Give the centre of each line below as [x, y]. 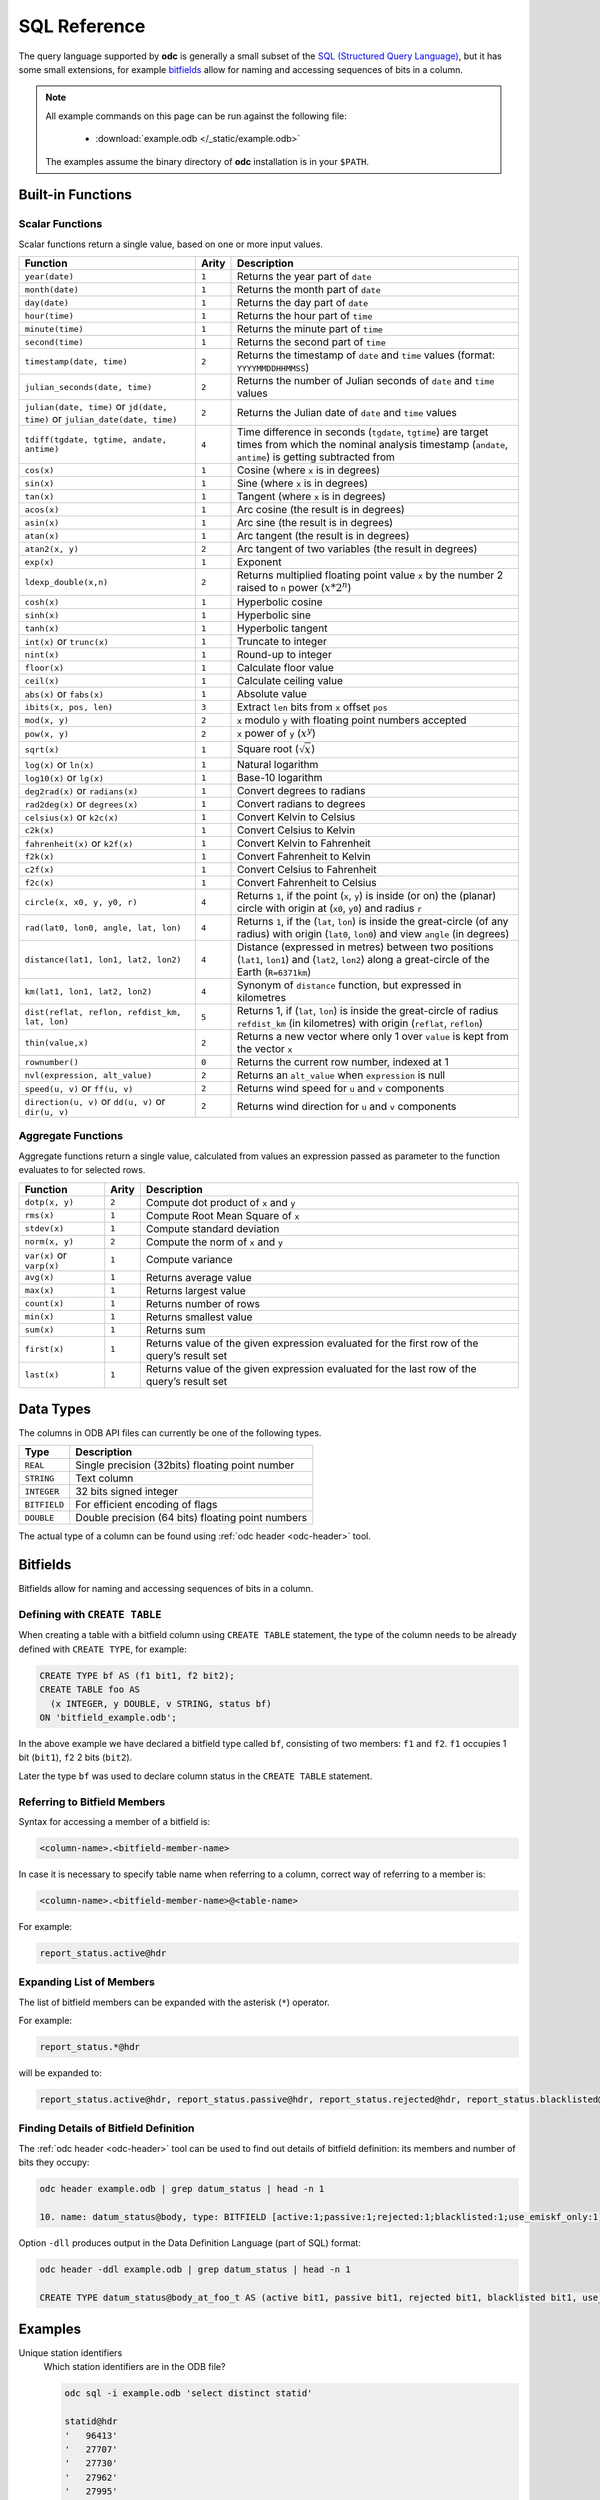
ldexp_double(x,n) [66, 581]
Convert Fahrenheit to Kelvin [303, 856]
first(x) [44, 1349]
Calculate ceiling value [290, 681]
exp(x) [39, 561]
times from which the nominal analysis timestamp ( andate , [372, 445]
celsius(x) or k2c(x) [71, 817]
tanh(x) [42, 628]
